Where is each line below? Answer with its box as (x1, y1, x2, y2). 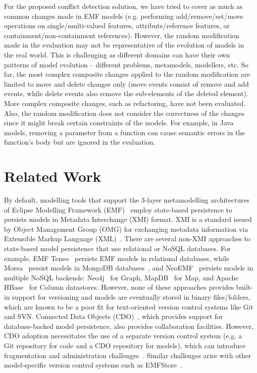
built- (236, 282, 253, 292)
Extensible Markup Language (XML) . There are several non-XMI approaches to (4, 233, 251, 244)
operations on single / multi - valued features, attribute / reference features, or (4, 20, 230, 31)
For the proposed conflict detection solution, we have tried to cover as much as (4, 1, 243, 11)
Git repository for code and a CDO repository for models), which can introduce (4, 340, 246, 350)
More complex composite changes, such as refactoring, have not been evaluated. (4, 98, 246, 108)
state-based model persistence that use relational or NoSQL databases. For (4, 243, 231, 253)
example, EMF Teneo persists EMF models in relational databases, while (4, 253, 229, 263)
